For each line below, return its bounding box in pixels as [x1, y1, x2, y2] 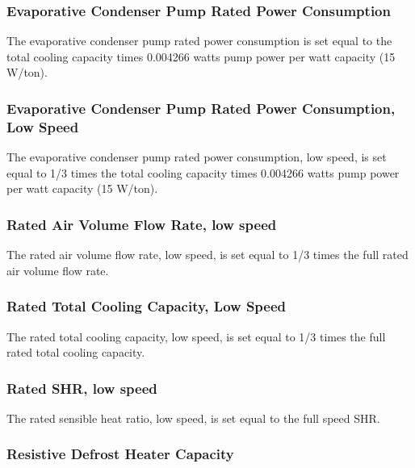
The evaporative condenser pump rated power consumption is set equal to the [6, 32, 392, 49]
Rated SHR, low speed [6, 378, 157, 398]
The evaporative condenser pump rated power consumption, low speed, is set [6, 148, 387, 165]
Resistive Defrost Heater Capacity [6, 444, 234, 464]
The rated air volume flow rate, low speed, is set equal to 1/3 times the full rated [6, 246, 409, 263]
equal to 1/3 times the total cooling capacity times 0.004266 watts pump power [6, 164, 400, 181]
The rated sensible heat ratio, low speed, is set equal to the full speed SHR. [6, 409, 380, 426]
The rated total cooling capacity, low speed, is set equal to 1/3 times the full [6, 328, 386, 345]
